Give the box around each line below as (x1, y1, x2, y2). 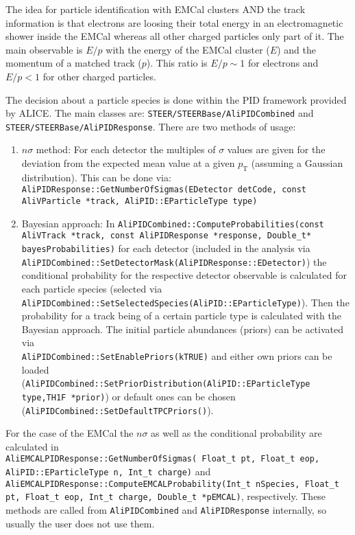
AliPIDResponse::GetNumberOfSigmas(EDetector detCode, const (21, 185, 307, 195)
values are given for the (227, 142, 326, 157)
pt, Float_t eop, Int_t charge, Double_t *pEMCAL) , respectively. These (5, 489, 326, 503)
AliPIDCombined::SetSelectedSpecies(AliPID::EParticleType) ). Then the (21, 295, 350, 309)
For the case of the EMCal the (5, 426, 134, 440)
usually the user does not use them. (5, 516, 155, 530)
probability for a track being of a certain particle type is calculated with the (21, 308, 341, 323)
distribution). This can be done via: (21, 170, 171, 184)
